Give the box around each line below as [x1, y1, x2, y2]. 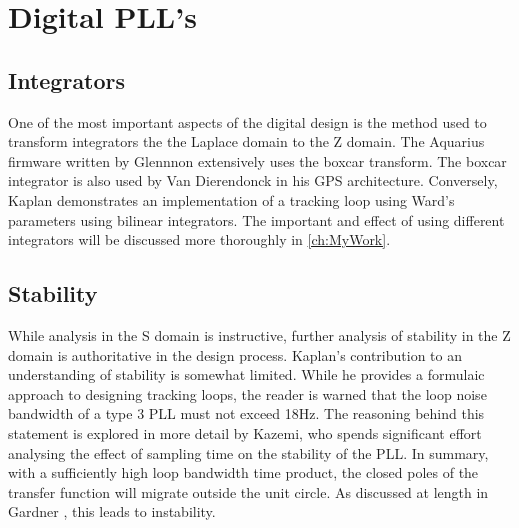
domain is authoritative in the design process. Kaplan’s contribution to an [8, 344, 462, 365]
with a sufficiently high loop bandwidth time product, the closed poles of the [8, 462, 479, 483]
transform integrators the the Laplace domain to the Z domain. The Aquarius [8, 131, 485, 152]
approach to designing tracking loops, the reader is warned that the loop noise [8, 383, 487, 404]
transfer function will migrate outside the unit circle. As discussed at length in [8, 481, 489, 502]
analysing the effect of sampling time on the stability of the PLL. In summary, [8, 442, 489, 463]
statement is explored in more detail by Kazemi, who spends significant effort [8, 422, 482, 443]
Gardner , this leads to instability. [8, 501, 216, 522]
